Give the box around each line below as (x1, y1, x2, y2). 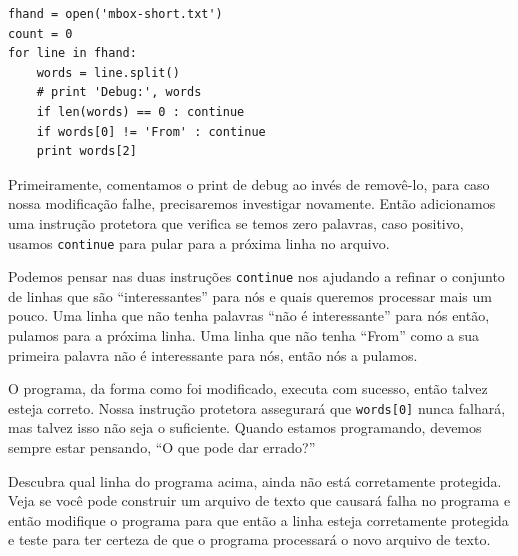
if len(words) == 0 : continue (36, 104, 245, 119)
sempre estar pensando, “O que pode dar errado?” (8, 437, 316, 458)
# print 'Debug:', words (36, 85, 202, 100)
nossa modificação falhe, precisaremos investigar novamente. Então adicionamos (8, 193, 496, 214)
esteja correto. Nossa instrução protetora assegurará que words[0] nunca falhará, (8, 397, 506, 418)
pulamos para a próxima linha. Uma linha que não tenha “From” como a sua (8, 325, 480, 346)
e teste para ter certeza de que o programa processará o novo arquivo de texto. (8, 529, 491, 550)
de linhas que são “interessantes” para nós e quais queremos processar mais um (8, 285, 492, 306)
